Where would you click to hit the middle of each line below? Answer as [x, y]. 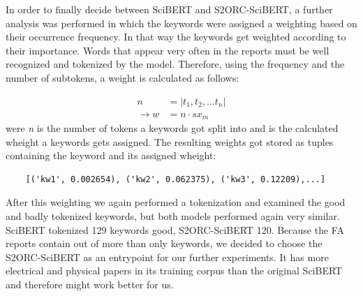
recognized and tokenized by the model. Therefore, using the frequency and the [175, 64]
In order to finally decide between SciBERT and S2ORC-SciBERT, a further [169, 9]
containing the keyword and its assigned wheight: [111, 155]
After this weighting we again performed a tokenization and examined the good [176, 202]
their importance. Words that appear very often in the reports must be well [168, 50]
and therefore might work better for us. [90, 284]
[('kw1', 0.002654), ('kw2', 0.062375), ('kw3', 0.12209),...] [176, 179]
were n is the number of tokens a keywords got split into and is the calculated [172, 128]
